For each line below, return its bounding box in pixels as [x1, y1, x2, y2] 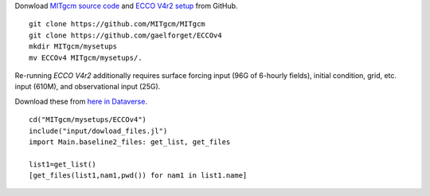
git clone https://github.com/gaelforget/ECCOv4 [29, 30, 222, 40]
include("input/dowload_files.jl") [29, 126, 168, 135]
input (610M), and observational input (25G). [14, 82, 161, 92]
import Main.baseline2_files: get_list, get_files [29, 137, 231, 147]
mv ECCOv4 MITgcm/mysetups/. [29, 53, 143, 62]
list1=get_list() [29, 159, 96, 169]
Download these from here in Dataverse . [14, 96, 147, 106]
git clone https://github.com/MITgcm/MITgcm [29, 20, 206, 29]
